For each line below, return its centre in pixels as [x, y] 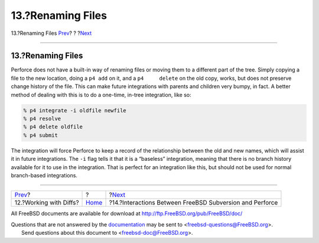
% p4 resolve [42, 119]
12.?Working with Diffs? [47, 203]
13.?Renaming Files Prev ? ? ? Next [51, 33]
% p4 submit [41, 135]
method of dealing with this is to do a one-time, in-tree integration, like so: [101, 95]
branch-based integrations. [44, 175]
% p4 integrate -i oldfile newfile [75, 110]
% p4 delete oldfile [53, 127]
